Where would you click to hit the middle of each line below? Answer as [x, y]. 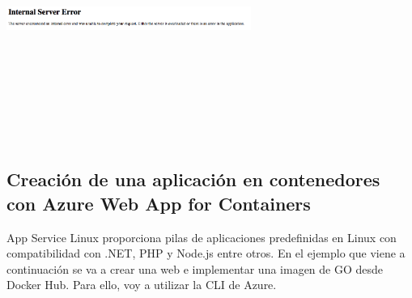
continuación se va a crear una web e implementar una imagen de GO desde [195, 268]
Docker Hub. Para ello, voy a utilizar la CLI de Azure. [142, 285]
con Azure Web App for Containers [159, 203]
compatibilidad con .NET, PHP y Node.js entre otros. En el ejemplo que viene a [206, 253]
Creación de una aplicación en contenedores [193, 179]
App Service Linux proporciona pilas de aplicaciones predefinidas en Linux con [202, 237]
